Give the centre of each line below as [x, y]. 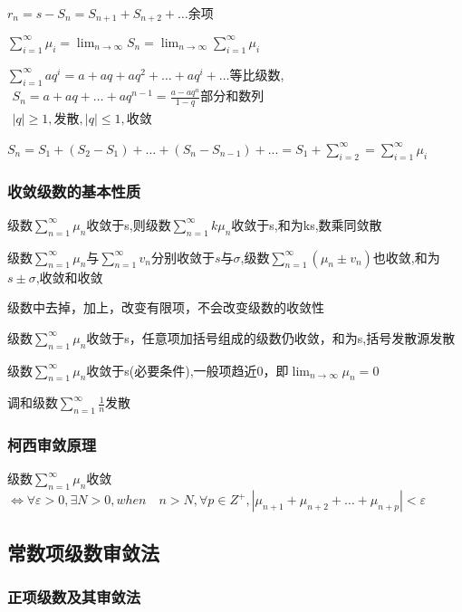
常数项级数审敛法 [83, 552]
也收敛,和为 [406, 257]
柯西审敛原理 [52, 445]
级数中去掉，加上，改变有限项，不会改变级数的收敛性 [166, 307]
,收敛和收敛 [69, 277]
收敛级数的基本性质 [74, 191]
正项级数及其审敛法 [74, 596]
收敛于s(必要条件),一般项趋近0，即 [188, 370]
